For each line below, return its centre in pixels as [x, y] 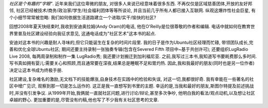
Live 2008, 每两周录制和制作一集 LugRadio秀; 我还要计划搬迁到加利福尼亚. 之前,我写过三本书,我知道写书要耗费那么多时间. [133, 56]
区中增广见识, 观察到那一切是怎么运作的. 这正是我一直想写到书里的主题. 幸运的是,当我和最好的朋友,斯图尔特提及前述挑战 [132, 86]
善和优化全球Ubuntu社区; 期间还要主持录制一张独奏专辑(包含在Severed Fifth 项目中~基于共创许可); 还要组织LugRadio [129, 49]
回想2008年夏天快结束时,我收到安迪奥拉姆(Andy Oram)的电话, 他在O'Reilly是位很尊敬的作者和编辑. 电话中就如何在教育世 [132, 27]
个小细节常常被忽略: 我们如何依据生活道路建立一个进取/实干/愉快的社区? [83, 17]
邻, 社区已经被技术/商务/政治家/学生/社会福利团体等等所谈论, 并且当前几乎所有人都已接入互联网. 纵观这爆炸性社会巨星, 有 [133, 10]
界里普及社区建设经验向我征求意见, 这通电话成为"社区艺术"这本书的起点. [83, 33]
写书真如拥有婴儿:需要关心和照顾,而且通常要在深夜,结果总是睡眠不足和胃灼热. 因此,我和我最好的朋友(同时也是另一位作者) [132, 63]
